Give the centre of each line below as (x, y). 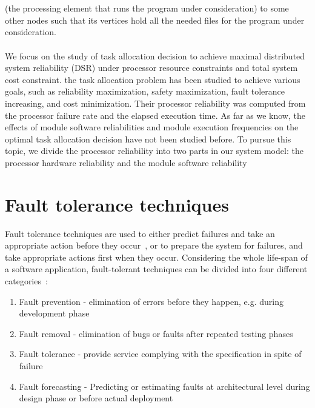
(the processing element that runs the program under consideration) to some (147, 8)
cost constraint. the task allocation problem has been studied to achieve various (153, 79)
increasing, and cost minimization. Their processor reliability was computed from (155, 103)
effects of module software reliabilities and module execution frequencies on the (152, 127)
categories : (26, 281)
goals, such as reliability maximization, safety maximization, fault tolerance (145, 91)
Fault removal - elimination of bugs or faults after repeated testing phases (156, 333)
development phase (54, 313)
